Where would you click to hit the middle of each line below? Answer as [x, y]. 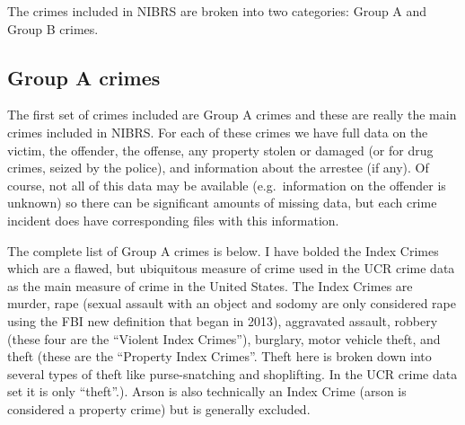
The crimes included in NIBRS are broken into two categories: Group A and [217, 11]
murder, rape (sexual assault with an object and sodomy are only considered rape [232, 303]
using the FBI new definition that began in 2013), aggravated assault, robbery [223, 320]
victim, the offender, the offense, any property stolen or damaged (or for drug [220, 150]
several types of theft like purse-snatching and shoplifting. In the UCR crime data [232, 373]
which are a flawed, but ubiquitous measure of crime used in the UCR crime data [231, 268]
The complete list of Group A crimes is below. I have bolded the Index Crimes [223, 250]
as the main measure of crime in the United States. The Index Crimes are [210, 285]
